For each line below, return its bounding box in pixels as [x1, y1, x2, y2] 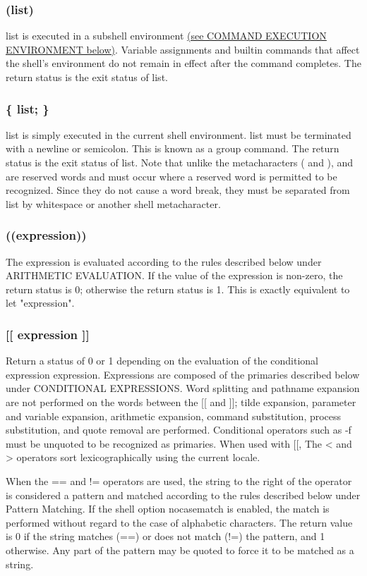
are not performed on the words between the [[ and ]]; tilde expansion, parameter [6, 394, 356, 409]
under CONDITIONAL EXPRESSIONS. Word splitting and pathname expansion [6, 381, 360, 396]
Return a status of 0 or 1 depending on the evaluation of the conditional [6, 353, 319, 368]
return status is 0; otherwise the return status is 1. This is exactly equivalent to [6, 281, 350, 296]
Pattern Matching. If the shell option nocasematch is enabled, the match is [6, 501, 330, 516]
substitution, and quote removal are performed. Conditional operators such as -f [6, 422, 351, 437]
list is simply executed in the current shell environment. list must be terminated [6, 127, 351, 142]
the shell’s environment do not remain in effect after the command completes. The [6, 56, 361, 71]
